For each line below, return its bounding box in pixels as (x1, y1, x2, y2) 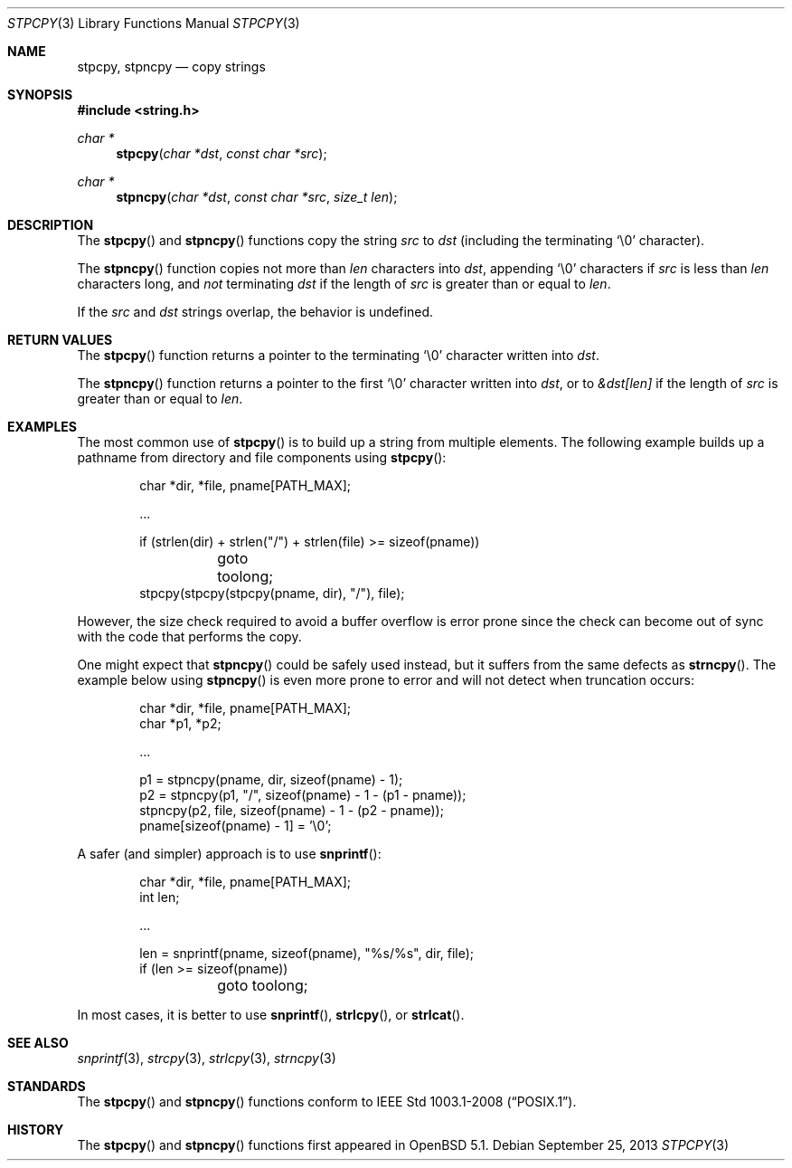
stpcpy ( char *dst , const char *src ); (116, 146, 327, 161)
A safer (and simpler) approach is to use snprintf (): (77, 846, 382, 861)
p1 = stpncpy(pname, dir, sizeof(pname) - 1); (139, 772, 403, 787)
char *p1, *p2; (139, 716, 222, 731)
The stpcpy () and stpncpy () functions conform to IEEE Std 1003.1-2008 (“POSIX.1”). (77, 1094, 577, 1109)
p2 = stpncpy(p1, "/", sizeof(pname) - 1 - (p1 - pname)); (139, 787, 467, 802)
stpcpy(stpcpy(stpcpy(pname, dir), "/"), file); (139, 585, 405, 601)
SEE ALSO (7, 1035, 69, 1050)
